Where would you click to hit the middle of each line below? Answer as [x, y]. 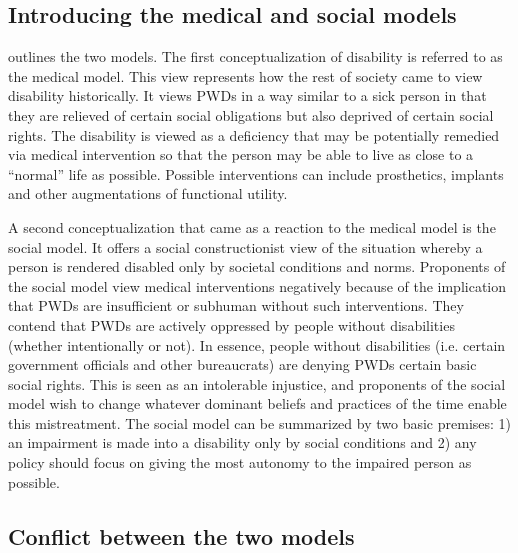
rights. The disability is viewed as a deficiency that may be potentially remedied [254, 134]
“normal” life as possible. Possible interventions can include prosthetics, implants [256, 173]
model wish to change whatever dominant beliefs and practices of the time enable [257, 403]
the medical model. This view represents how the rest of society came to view [245, 75]
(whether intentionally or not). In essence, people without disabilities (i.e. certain [257, 344]
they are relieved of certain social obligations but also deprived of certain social [251, 114]
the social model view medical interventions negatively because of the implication [257, 285]
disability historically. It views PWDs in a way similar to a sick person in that [247, 95]
